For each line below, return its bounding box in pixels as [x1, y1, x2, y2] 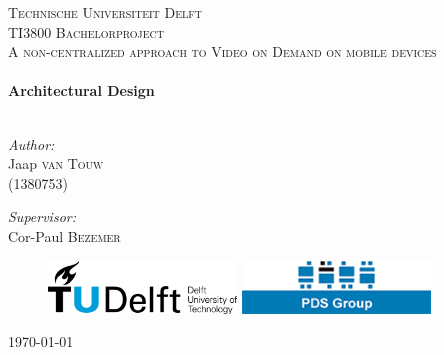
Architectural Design [8, 80, 155, 101]
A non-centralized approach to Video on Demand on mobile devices [8, 41, 437, 62]
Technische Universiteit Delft [8, 2, 202, 22]
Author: [8, 133, 55, 154]
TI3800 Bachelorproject [8, 21, 164, 42]
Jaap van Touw [8, 153, 104, 174]
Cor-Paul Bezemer [8, 225, 121, 246]
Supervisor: [8, 206, 76, 227]
